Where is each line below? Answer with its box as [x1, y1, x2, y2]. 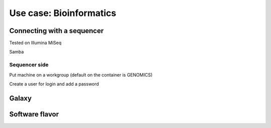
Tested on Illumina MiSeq [9, 40, 62, 46]
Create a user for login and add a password [9, 80, 99, 87]
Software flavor [9, 110, 59, 118]
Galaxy [9, 94, 32, 102]
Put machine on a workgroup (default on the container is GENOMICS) [9, 71, 153, 77]
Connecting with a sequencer [9, 26, 104, 35]
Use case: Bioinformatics [9, 7, 116, 18]
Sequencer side [9, 61, 49, 68]
